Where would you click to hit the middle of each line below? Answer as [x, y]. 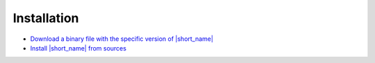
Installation [46, 18]
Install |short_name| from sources [78, 48]
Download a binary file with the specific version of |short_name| [122, 39]
